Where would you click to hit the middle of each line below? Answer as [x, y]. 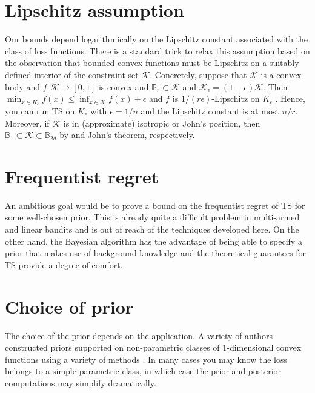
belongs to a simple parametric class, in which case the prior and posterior [143, 371]
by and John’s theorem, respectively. [127, 135]
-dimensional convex [264, 347]
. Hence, [290, 98]
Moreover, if [27, 123]
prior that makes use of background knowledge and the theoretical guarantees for [156, 253]
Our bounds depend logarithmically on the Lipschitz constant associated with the [157, 39]
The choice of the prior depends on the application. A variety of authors [139, 335]
